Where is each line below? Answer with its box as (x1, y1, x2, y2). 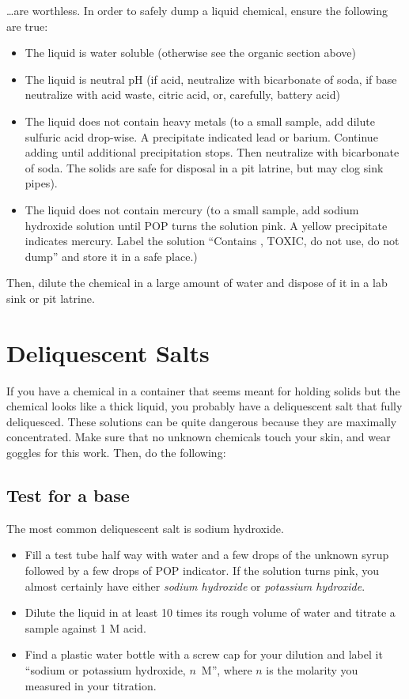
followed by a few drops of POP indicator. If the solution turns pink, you (25, 561, 380, 578)
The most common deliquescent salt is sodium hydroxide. (6, 520, 284, 536)
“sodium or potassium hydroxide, (25, 661, 186, 678)
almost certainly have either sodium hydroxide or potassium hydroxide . (25, 577, 365, 594)
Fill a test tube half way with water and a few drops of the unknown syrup (25, 546, 389, 563)
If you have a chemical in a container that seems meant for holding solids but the (6, 382, 400, 399)
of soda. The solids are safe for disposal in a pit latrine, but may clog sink (25, 159, 384, 176)
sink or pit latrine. (6, 289, 95, 306)
